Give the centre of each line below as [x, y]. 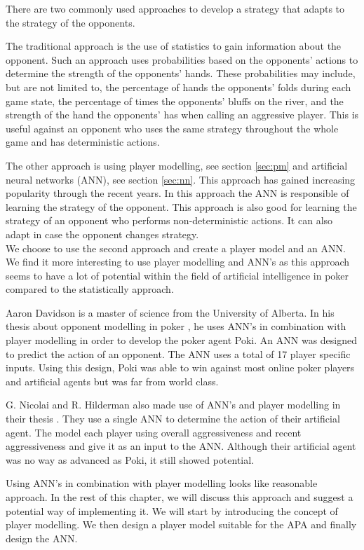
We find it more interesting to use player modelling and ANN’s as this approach [178, 262]
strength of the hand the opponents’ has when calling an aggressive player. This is [182, 115]
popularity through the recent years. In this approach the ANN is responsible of [177, 193]
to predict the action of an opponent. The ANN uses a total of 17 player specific [178, 353]
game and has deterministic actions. [83, 142]
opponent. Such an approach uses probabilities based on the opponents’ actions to [182, 59]
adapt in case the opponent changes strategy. [102, 234]
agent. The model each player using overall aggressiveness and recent [154, 432]
